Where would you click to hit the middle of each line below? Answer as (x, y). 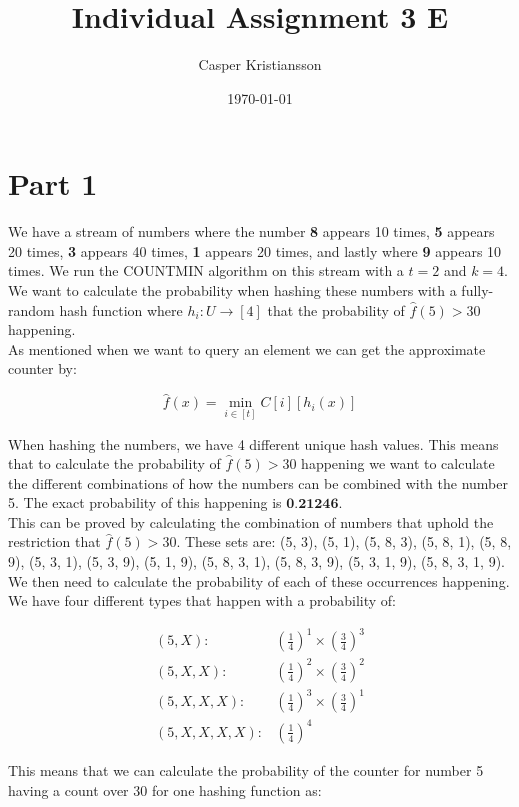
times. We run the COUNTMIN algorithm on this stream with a (206, 270)
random (31, 309)
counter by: (42, 368)
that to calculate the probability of (114, 463)
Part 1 (53, 183)
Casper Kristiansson (260, 64)
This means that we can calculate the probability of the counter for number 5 (246, 769)
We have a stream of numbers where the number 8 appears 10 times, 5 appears (251, 231)
